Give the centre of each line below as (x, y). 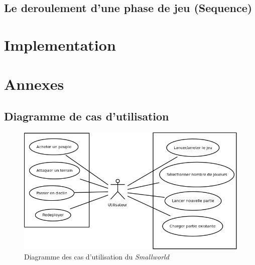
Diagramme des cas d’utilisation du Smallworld (97, 256)
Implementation (60, 44)
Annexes (34, 84)
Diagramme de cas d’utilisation (87, 116)
